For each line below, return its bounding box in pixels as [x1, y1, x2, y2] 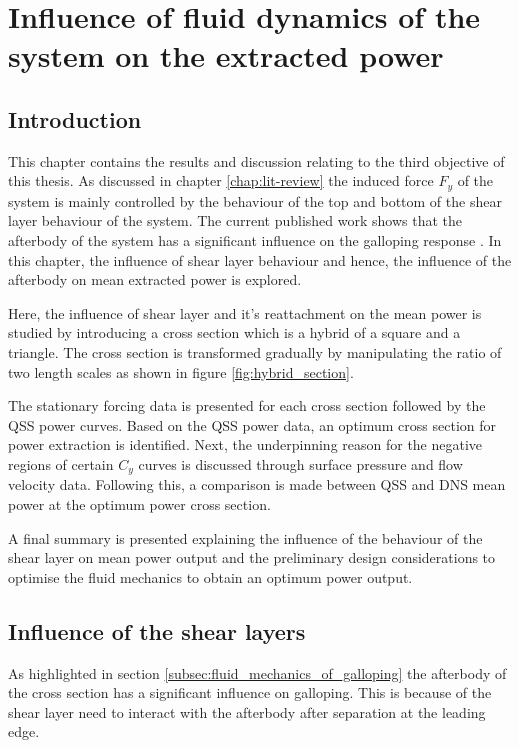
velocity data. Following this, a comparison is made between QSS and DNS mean [8, 474, 506, 495]
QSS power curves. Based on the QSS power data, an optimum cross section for [8, 414, 497, 435]
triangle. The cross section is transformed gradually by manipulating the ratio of [8, 341, 502, 362]
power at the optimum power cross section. [8, 493, 271, 514]
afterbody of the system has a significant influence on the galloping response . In [8, 230, 502, 250]
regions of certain [8, 453, 114, 474]
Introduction [8, 103, 142, 134]
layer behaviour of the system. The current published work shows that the [8, 210, 463, 231]
